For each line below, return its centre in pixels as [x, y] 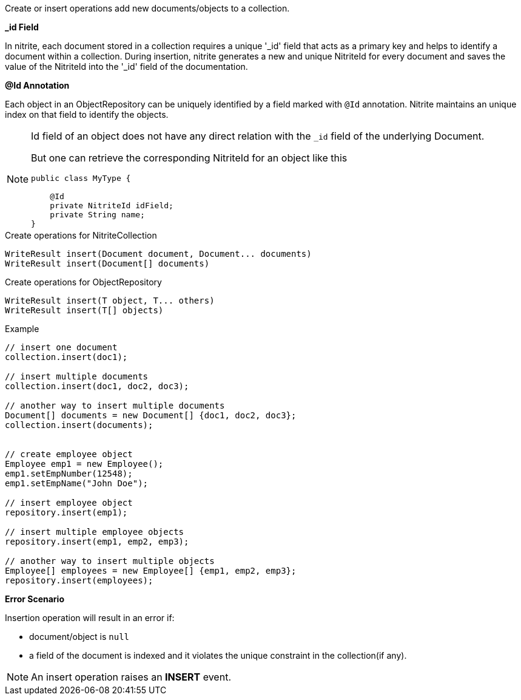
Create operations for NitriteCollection [81, 235]
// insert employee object [69, 503]
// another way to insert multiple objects [110, 561]
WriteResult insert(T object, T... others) [110, 301]
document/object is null [79, 637]
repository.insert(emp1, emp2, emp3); [97, 542]
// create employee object [69, 454]
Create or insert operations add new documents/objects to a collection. [147, 8]
